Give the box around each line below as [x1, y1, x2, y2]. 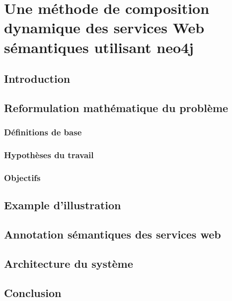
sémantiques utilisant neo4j [4, 37, 194, 57]
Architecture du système [4, 255, 133, 271]
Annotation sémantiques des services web [4, 227, 221, 242]
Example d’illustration [4, 197, 121, 213]
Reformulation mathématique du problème [4, 100, 229, 115]
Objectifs [4, 171, 41, 183]
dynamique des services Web [4, 17, 205, 38]
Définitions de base [4, 126, 82, 138]
